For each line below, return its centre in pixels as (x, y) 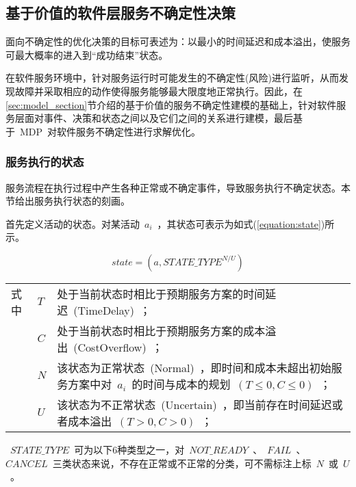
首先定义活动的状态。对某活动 (73, 223)
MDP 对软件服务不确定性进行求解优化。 (110, 131)
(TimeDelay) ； (112, 310)
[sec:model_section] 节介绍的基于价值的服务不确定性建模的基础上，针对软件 (171, 104)
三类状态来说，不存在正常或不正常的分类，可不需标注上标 (182, 463)
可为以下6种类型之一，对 (129, 449)
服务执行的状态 (45, 162)
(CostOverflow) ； (118, 347)
